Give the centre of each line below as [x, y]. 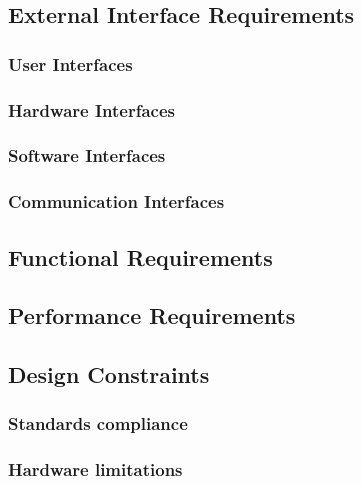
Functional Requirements [140, 256]
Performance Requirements [152, 315]
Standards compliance [98, 423]
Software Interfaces [87, 155]
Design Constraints [109, 374]
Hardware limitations [95, 469]
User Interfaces [70, 63]
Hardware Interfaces [91, 109]
